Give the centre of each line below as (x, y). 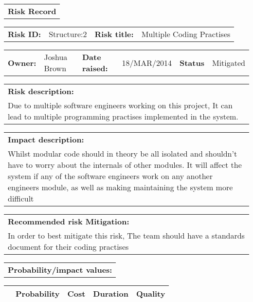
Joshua (56, 57)
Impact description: (46, 139)
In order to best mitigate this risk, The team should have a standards (126, 235)
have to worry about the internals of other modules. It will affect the (125, 165)
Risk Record (32, 11)
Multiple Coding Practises (186, 34)
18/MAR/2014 (147, 62)
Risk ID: (25, 34)
